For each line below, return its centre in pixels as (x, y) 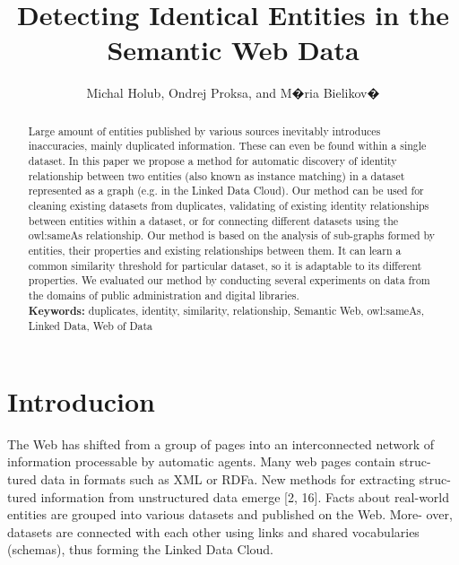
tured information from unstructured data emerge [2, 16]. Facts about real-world (229, 496)
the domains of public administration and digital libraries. (164, 295)
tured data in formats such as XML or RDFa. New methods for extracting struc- (229, 479)
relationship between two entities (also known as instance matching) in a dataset (217, 175)
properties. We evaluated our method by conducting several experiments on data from (229, 280)
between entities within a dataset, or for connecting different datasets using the (213, 220)
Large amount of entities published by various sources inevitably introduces (204, 130)
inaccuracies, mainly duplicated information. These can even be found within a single (227, 146)
